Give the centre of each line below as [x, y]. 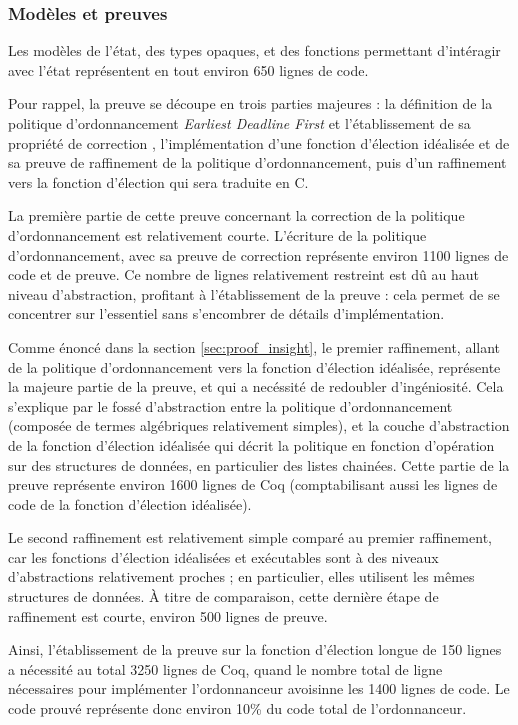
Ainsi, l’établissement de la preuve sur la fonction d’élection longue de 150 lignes [255, 649]
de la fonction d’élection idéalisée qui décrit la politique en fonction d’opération [251, 444]
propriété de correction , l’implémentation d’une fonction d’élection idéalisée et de [259, 142]
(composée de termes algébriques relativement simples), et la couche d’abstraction [259, 425]
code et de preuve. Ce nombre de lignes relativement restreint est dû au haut [243, 274]
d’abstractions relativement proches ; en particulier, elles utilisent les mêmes [241, 576]
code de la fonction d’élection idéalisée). [130, 503]
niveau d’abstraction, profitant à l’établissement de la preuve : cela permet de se [254, 293]
